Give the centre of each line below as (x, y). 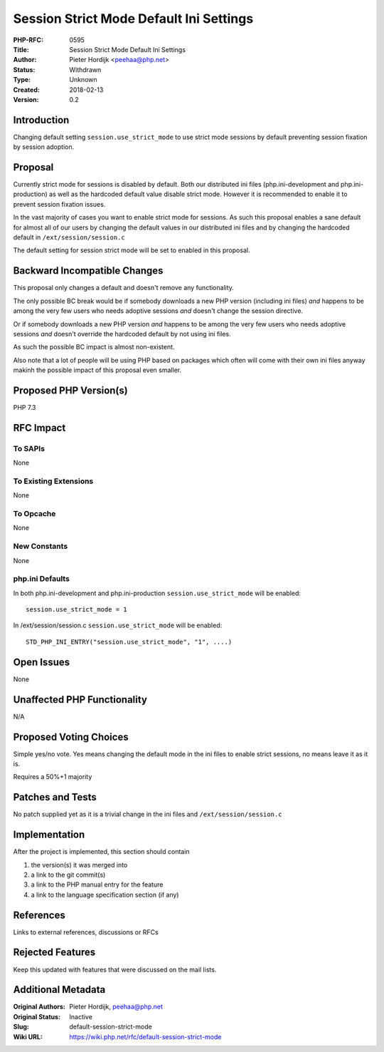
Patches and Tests (55, 797)
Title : (21, 49)
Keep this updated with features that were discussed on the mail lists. (115, 969)
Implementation (49, 835)
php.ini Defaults (42, 579)
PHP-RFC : (28, 40)
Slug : (21, 1027)
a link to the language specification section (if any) (105, 894)
